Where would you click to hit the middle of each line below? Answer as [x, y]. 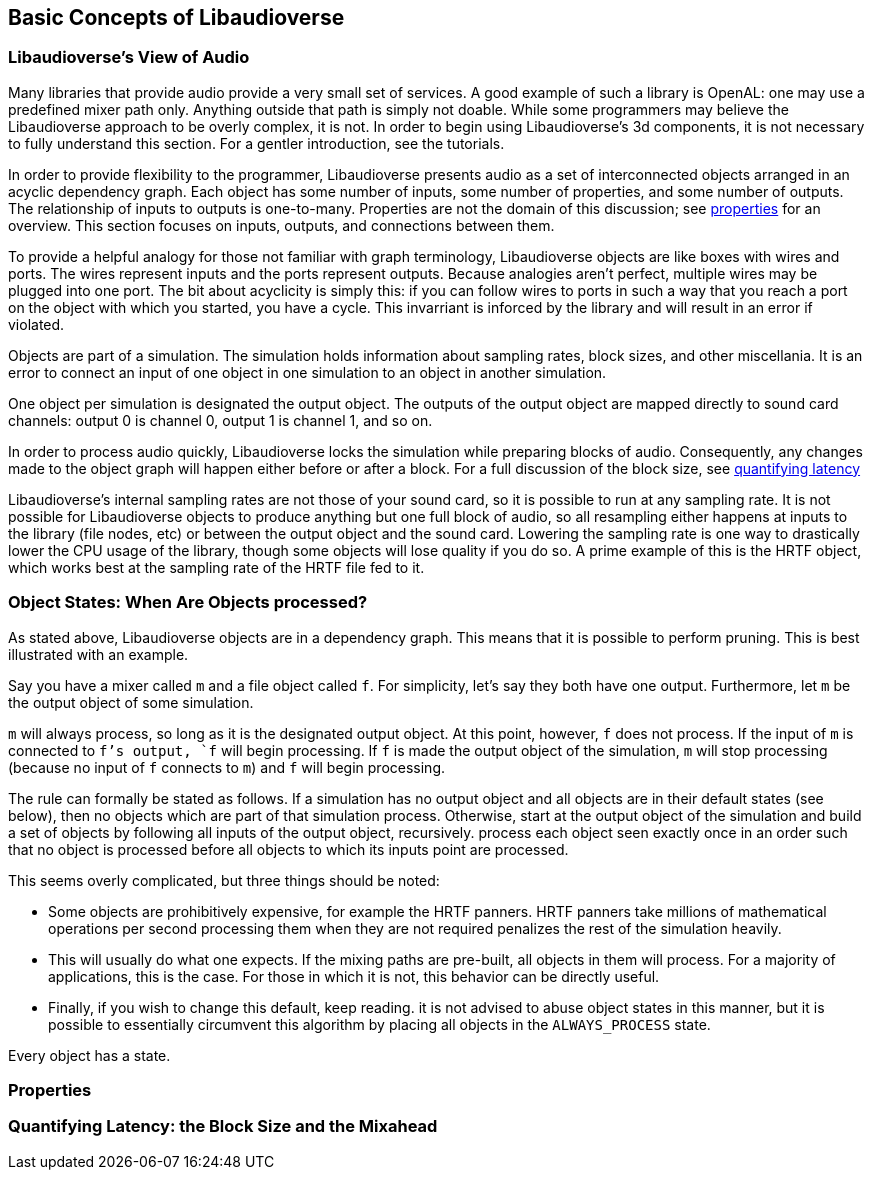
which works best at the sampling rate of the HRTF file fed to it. [216, 567]
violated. [36, 324]
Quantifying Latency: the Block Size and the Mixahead [223, 1126]
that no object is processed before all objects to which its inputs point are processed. [288, 849]
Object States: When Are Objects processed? [188, 602]
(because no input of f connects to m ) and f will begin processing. [227, 767]
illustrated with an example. [98, 654]
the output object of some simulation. [131, 702]
